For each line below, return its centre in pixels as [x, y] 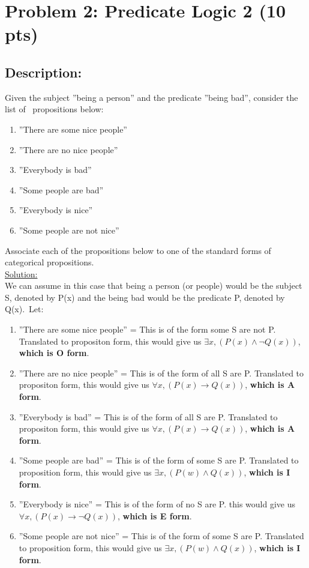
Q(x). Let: [24, 309]
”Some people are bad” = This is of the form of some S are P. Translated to [159, 460]
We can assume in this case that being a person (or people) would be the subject [154, 286]
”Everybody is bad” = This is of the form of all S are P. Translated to [148, 416]
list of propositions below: [54, 109]
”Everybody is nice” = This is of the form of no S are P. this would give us [157, 504]
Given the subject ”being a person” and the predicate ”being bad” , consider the [151, 97]
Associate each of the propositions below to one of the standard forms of [138, 250]
